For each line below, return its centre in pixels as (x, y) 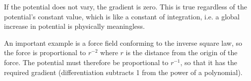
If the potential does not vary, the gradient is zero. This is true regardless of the (125, 6)
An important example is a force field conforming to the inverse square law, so (123, 42)
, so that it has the (209, 62)
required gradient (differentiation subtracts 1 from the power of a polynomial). (123, 72)
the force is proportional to (45, 52)
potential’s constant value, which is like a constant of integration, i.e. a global (122, 16)
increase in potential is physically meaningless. (74, 26)
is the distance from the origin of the (182, 52)
